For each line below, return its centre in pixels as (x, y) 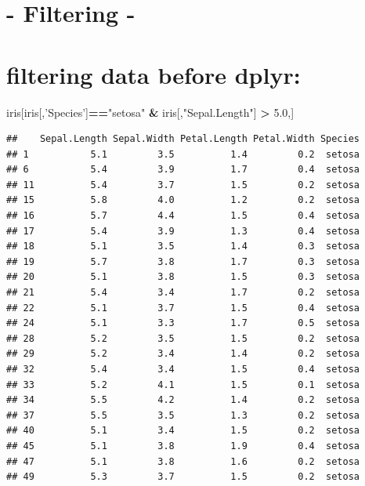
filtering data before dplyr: (154, 74)
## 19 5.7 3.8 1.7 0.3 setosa (183, 261)
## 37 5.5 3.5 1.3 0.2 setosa (183, 415)
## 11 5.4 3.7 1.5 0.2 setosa (183, 185)
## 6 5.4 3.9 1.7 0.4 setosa (183, 170)
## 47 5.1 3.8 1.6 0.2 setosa (183, 461)
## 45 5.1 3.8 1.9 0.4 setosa (183, 446)
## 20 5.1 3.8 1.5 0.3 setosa (183, 277)
